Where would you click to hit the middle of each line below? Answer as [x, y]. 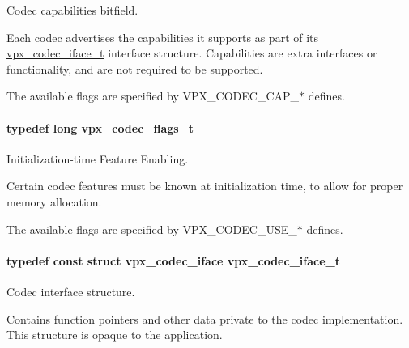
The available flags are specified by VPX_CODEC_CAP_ [153, 96]
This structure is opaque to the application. [115, 335]
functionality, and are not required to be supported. [135, 68]
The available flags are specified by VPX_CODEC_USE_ [152, 229]
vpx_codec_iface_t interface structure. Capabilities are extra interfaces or [192, 53]
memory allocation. [54, 201]
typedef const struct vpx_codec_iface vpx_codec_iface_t [173, 260]
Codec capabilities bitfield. [72, 10]
